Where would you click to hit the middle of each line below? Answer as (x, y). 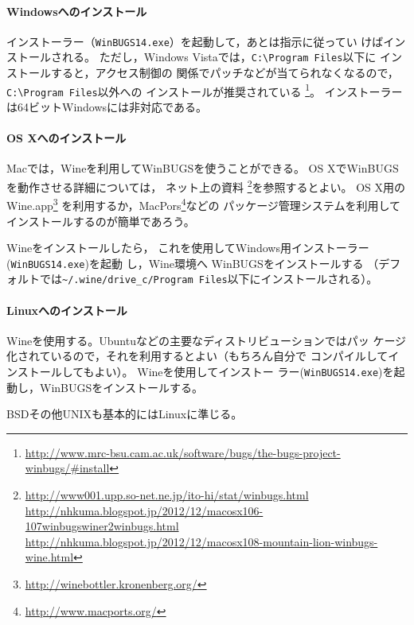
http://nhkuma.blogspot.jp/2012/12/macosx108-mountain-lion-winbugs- (201, 541)
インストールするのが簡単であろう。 (101, 221)
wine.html (49, 557)
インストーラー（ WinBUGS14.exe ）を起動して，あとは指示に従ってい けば (195, 41)
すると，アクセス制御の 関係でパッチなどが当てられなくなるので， (225, 73)
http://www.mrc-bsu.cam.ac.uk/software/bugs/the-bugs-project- (183, 452)
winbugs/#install (67, 468)
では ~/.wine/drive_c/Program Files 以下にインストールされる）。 (209, 279)
